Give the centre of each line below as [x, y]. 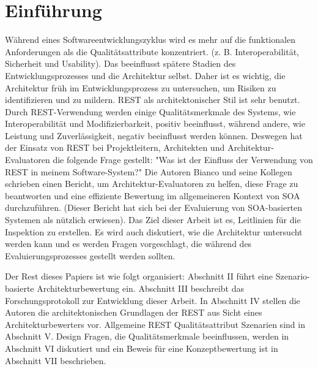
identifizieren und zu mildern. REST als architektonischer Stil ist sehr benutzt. [153, 100]
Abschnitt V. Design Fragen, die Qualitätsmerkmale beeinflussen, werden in [147, 336]
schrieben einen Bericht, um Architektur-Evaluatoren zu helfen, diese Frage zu [152, 184]
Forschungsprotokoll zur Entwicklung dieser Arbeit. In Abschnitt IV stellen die [153, 300]
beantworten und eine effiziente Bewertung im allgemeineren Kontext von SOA [153, 195]
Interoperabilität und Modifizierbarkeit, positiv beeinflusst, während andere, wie [155, 124]
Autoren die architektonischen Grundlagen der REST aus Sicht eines [134, 312]
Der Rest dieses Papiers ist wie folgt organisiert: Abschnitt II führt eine [139, 276]
